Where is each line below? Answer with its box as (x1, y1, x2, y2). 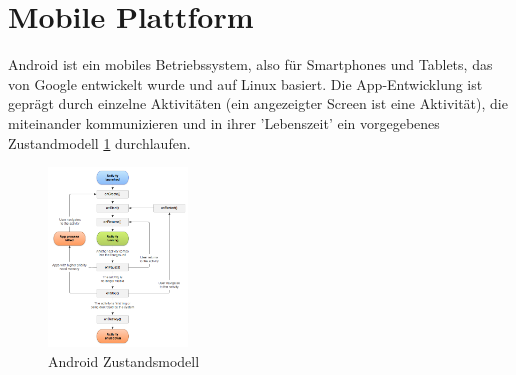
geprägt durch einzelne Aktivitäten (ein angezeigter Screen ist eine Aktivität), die (8, 93, 508, 114)
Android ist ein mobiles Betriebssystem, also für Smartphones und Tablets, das (8, 54, 493, 75)
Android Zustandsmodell (48, 350, 200, 371)
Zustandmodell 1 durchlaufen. (8, 132, 191, 153)
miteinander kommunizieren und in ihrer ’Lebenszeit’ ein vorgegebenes (8, 112, 440, 133)
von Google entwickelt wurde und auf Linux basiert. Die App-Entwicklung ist (8, 73, 483, 94)
